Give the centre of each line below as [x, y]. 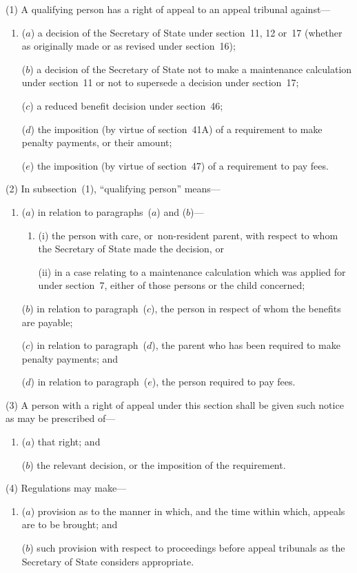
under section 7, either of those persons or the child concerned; [172, 285]
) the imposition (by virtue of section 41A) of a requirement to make [176, 129]
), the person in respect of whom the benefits [246, 308]
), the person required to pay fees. [224, 382]
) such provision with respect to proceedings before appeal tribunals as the [187, 548]
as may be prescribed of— [61, 418]
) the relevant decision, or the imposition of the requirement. [158, 464]
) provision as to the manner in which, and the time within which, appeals [188, 511]
